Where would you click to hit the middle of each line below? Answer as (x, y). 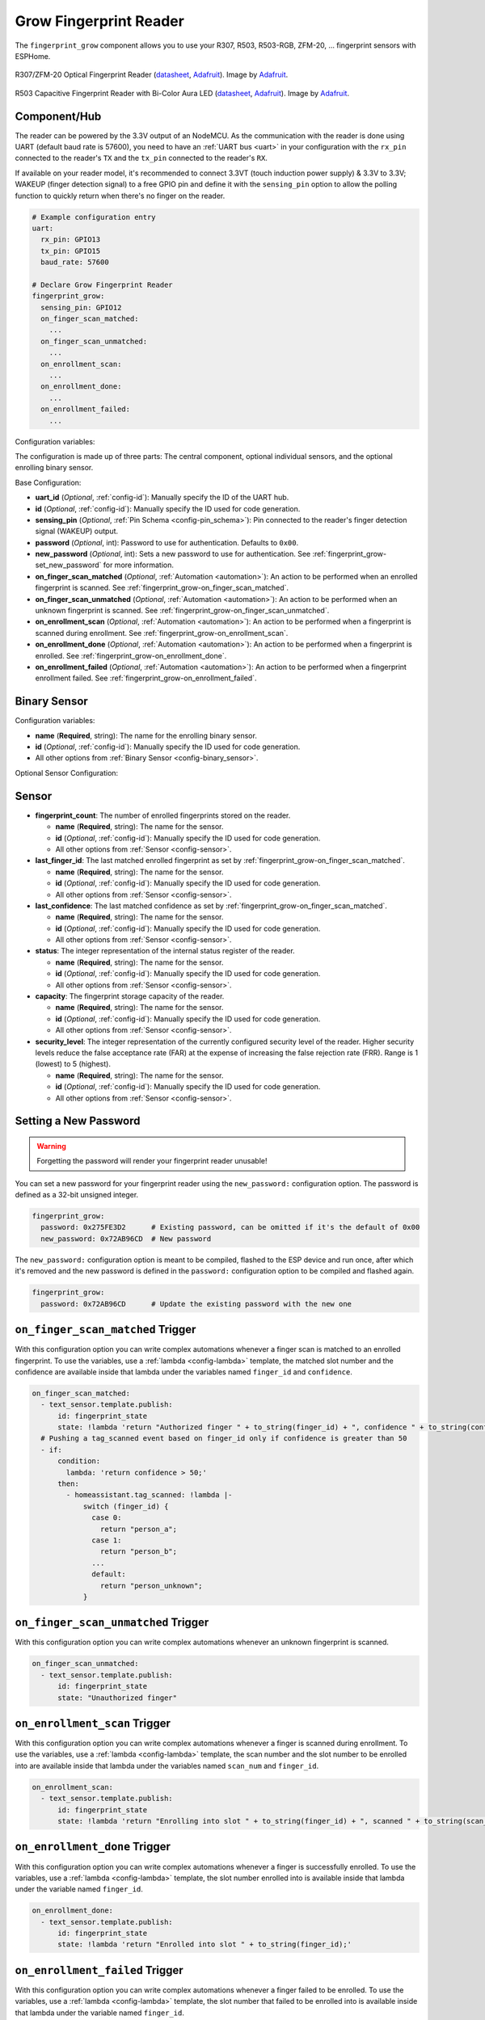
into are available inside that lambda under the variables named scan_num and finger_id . (167, 1765)
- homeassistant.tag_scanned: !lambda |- (149, 1495)
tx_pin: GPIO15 (71, 251)
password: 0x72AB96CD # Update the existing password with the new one (196, 1304)
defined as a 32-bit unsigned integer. (77, 1195)
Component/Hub (58, 116)
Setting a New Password (78, 1121)
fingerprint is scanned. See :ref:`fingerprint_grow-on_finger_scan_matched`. (162, 588)
